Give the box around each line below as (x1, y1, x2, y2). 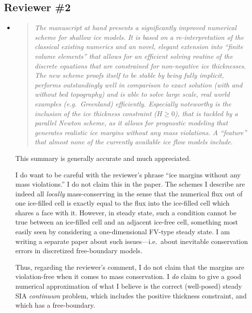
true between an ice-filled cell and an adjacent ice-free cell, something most (15, 217, 238, 227)
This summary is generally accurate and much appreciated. (15, 153, 191, 163)
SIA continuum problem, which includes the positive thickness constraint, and (15, 290, 247, 300)
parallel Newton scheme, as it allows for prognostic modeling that (34, 118, 228, 128)
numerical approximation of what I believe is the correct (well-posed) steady (15, 281, 242, 291)
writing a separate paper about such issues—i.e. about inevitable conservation (15, 236, 248, 246)
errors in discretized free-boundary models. (15, 245, 142, 256)
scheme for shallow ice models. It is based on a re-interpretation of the (34, 32, 244, 42)
